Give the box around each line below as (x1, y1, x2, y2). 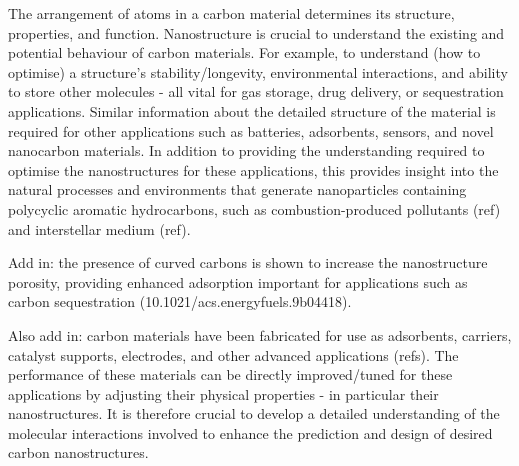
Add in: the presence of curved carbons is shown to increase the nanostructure (8, 252, 488, 273)
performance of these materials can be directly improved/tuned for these (8, 364, 453, 385)
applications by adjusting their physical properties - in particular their (8, 383, 439, 404)
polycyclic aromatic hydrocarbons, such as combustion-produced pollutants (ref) (8, 198, 501, 219)
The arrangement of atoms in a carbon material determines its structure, (8, 3, 455, 23)
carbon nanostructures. (8, 442, 149, 463)
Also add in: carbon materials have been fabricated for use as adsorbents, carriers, (8, 324, 512, 345)
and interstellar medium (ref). (8, 218, 191, 239)
